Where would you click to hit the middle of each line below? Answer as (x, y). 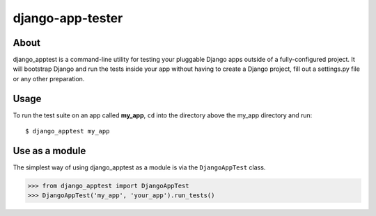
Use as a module (49, 150)
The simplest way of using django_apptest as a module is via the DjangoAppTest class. (139, 167)
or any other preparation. (49, 78)
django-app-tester (68, 18)
